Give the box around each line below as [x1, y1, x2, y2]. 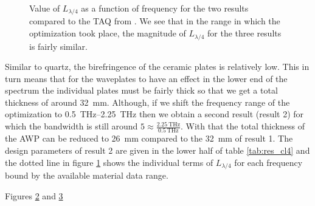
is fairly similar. [29, 39, 88, 52]
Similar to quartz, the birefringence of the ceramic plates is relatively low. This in [5, 60, 310, 73]
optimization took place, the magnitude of [29, 27, 186, 39]
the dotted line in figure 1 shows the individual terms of [5, 156, 213, 168]
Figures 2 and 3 [5, 189, 63, 202]
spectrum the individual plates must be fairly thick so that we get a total [5, 84, 278, 97]
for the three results [207, 27, 282, 39]
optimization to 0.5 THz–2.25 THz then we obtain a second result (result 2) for [5, 108, 304, 120]
